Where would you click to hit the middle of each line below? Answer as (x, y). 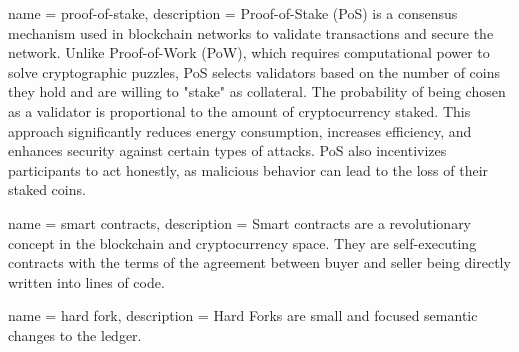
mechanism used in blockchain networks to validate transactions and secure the (251, 32)
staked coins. (47, 189)
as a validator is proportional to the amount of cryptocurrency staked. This (239, 110)
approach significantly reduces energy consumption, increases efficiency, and (240, 130)
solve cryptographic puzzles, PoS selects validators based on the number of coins (254, 71)
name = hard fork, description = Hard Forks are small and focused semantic (243, 315)
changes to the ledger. (75, 334)
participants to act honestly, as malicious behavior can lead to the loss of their (248, 169)
